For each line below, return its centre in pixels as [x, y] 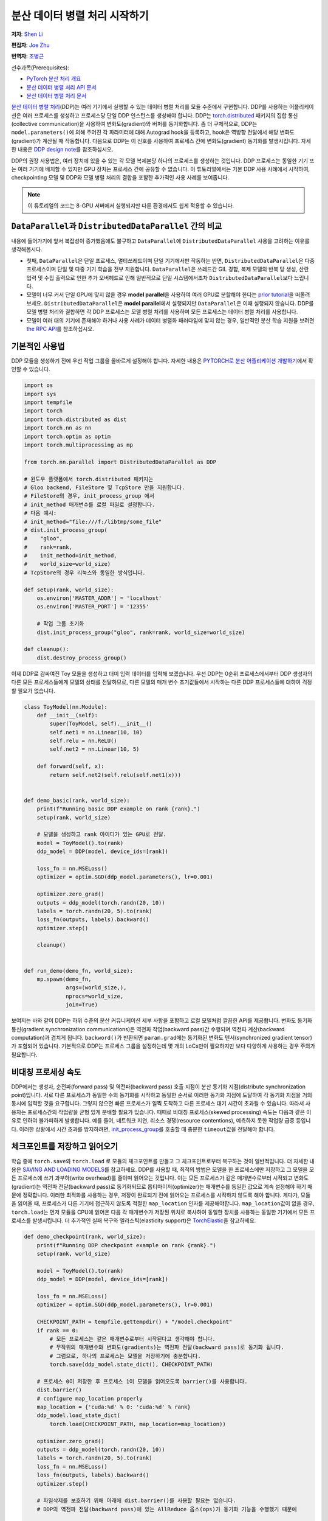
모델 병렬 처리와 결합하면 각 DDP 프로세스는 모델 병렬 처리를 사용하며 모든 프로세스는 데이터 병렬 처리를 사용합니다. [162, 312]
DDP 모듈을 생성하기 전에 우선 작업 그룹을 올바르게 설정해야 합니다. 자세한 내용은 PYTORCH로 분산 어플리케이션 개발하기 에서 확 [162, 360]
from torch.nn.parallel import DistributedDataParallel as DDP [120, 462]
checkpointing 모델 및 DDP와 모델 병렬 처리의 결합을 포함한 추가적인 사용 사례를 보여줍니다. [120, 178]
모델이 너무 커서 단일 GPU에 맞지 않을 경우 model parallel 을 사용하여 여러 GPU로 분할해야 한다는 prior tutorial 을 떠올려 [168, 294]
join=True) [82, 1005]
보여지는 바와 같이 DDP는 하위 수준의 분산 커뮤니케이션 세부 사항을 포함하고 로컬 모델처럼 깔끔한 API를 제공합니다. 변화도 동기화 [162, 1021]
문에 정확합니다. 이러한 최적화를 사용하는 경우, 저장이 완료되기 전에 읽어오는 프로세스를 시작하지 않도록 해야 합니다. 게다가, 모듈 [161, 1195]
